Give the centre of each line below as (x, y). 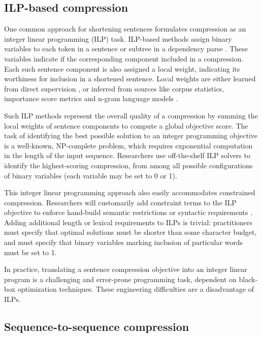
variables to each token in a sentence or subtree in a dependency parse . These (126, 49)
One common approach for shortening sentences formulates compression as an (125, 29)
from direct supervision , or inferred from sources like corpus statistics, (114, 88)
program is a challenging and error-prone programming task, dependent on (120, 279)
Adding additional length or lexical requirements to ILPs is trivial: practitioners (128, 222)
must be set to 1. (30, 252)
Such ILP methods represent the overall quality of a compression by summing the (131, 115)
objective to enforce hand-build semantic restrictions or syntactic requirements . (128, 212)
